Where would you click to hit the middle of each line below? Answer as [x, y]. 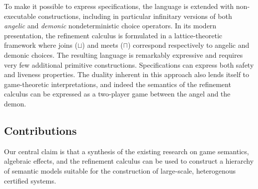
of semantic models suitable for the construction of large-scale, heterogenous [120, 170]
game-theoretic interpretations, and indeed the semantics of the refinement [118, 84]
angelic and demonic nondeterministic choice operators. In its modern [110, 26]
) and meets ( [103, 45]
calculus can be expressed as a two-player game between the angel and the [117, 94]
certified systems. [30, 180]
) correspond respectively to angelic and [189, 45]
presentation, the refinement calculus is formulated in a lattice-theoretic [113, 35]
